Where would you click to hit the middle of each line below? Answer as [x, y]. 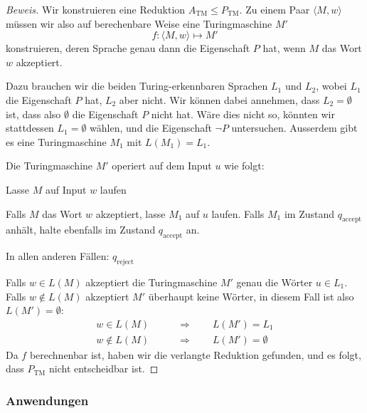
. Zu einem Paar [275, 9]
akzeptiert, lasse [131, 213]
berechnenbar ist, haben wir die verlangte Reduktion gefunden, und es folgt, [195, 354]
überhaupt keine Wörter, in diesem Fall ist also [251, 296]
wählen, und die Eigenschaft [151, 128]
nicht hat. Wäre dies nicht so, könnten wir [243, 114]
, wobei [331, 86]
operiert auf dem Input [162, 166]
